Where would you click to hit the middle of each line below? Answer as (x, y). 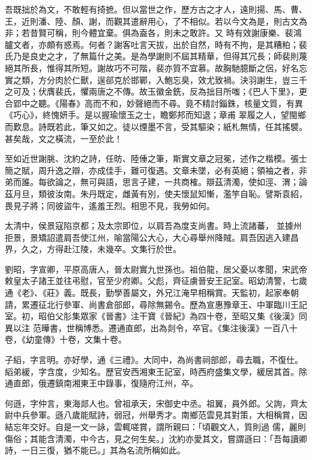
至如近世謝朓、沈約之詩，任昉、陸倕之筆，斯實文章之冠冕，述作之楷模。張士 (156, 158)
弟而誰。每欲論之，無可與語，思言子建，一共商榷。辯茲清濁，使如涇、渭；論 (156, 182)
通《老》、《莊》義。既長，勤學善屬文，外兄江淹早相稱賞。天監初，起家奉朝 (152, 293)
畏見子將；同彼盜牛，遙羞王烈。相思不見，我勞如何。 (110, 205)
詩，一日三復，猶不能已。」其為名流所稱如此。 (95, 450)
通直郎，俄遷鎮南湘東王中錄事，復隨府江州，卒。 (101, 383)
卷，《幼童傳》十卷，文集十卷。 (66, 339)
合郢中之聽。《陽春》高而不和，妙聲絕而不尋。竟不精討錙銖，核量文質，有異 (154, 103)
